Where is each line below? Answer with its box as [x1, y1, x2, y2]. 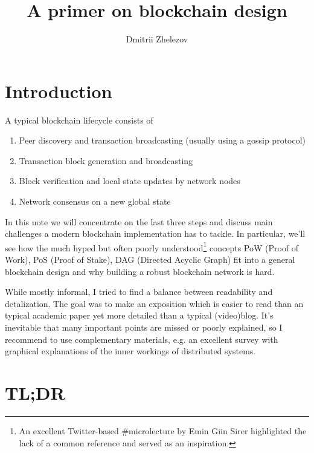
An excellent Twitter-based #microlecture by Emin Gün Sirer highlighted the [19, 424, 307, 437]
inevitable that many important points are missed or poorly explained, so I [5, 321, 283, 334]
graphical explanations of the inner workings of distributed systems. [5, 345, 256, 357]
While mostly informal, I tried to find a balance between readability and [5, 285, 273, 298]
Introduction [5, 78, 112, 103]
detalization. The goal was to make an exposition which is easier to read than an [5, 297, 304, 309]
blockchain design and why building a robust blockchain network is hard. [5, 265, 275, 277]
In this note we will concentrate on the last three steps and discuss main [5, 215, 273, 228]
